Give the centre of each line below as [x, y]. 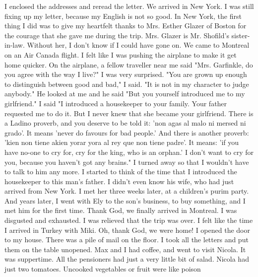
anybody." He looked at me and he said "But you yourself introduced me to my [125, 94]
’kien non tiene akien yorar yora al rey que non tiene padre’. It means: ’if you [122, 142]
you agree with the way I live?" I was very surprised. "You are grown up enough [126, 74]
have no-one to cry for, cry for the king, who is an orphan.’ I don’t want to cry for [129, 152]
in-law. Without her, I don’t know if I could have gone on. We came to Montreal [127, 45]
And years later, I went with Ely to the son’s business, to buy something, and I [125, 200]
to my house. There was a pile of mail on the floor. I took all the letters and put [127, 240]
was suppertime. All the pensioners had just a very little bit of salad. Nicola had [127, 259]
